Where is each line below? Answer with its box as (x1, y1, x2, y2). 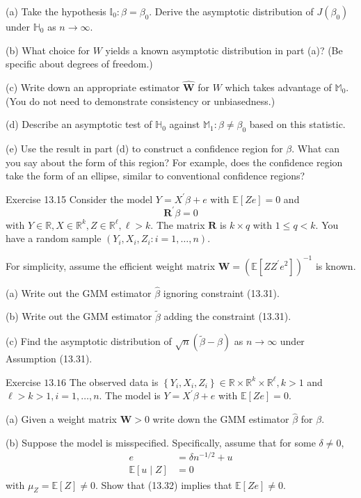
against (169, 117, 200, 131)
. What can (291, 140, 340, 155)
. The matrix (150, 217, 205, 232)
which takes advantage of (225, 80, 332, 94)
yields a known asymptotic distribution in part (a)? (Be (105, 42, 343, 57)
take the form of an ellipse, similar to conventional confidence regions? (6, 168, 305, 183)
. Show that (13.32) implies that (95, 477, 232, 492)
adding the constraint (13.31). (163, 309, 291, 323)
